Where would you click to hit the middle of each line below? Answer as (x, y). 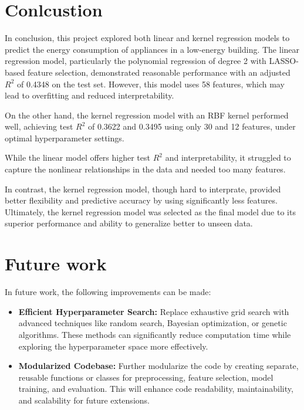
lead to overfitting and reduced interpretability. (89, 95)
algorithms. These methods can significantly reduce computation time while (155, 334)
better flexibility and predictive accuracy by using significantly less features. (141, 200)
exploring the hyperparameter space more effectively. (113, 346)
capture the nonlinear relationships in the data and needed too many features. (145, 169)
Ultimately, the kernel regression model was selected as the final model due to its (150, 211)
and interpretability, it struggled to (228, 157)
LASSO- (284, 61)
